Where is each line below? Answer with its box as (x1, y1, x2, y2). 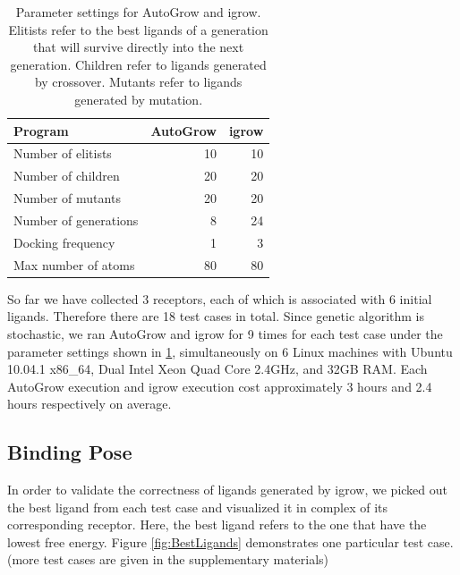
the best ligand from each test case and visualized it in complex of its (7, 497, 388, 516)
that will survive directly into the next (33, 38, 244, 56)
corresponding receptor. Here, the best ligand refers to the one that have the (7, 515, 427, 534)
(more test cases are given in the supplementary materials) (7, 550, 329, 569)
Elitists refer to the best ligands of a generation (8, 20, 268, 38)
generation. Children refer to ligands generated (10, 55, 267, 73)
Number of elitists (13, 144, 112, 163)
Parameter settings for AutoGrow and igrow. (15, 3, 261, 21)
